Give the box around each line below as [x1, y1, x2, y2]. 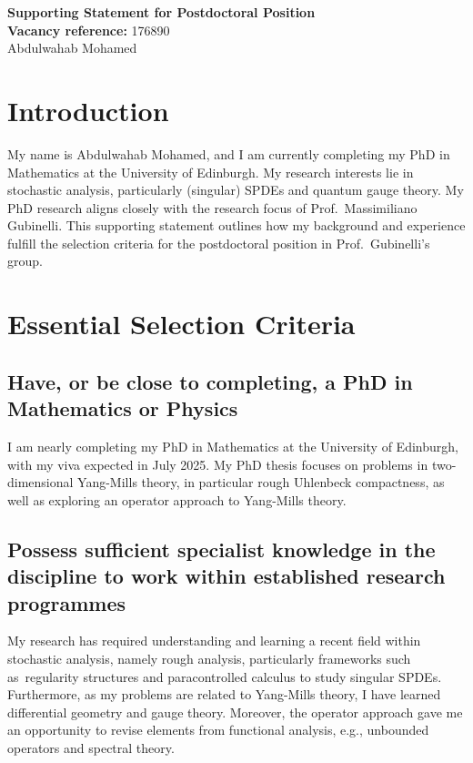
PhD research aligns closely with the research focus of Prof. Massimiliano [7, 198, 418, 217]
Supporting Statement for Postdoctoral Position [7, 3, 316, 21]
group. [7, 251, 43, 270]
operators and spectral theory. [7, 738, 175, 757]
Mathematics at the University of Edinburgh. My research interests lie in [7, 162, 414, 181]
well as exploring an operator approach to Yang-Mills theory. [7, 490, 347, 509]
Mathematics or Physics [7, 394, 238, 422]
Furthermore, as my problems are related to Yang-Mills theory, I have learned [7, 685, 441, 704]
